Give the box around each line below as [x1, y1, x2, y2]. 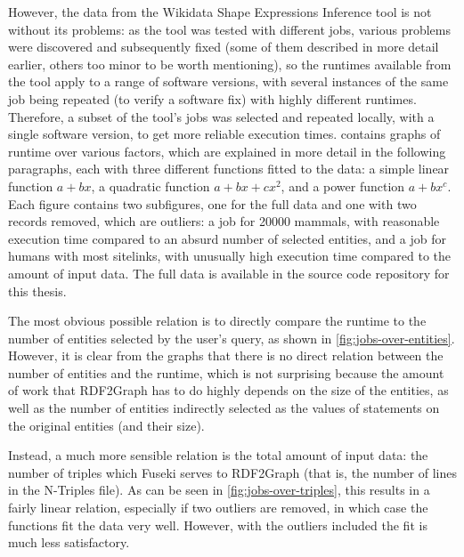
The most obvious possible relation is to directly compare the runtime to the [8, 311, 427, 330]
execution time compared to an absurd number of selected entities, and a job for [8, 229, 446, 247]
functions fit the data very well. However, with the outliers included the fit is [8, 515, 427, 534]
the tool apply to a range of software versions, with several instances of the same [8, 72, 449, 91]
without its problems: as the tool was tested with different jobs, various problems [8, 20, 451, 38]
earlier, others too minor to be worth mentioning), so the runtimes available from [8, 54, 452, 73]
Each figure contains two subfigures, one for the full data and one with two [8, 194, 417, 213]
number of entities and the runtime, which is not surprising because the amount [8, 363, 444, 382]
